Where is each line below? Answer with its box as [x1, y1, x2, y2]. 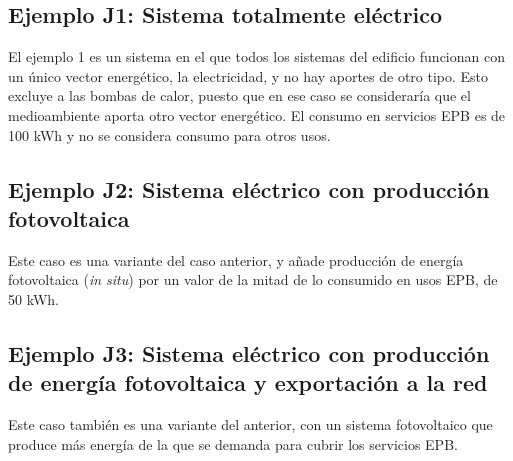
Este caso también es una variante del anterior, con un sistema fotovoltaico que [8, 414, 493, 435]
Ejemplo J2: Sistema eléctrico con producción [8, 173, 490, 204]
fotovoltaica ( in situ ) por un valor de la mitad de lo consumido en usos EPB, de [8, 269, 498, 290]
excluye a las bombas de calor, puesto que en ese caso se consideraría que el [8, 85, 471, 106]
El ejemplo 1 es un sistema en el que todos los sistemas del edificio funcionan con [8, 46, 505, 67]
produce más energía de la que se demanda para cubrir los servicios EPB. [8, 433, 458, 454]
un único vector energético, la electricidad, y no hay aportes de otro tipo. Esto [8, 65, 489, 86]
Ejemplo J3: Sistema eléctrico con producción [8, 337, 490, 368]
